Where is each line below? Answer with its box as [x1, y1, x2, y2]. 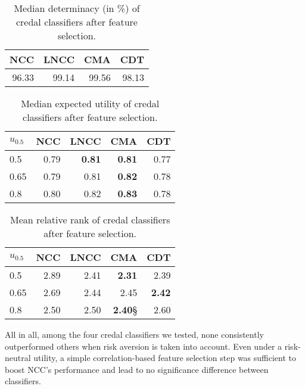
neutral [5, 351, 31, 364]
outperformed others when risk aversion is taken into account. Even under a [5, 340, 282, 352]
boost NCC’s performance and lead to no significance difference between [5, 363, 269, 375]
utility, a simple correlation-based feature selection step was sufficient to [33, 351, 297, 364]
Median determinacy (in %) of [14, 1, 140, 15]
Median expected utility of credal [21, 97, 160, 110]
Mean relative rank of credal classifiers [10, 213, 170, 226]
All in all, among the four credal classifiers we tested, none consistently [5, 328, 264, 340]
